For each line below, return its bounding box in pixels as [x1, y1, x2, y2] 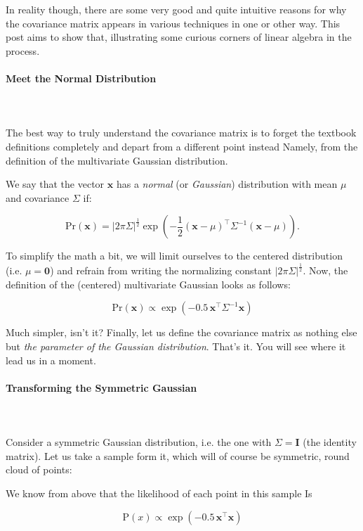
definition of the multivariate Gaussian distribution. [6, 153, 228, 167]
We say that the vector [6, 177, 105, 191]
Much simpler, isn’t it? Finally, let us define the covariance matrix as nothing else [6, 325, 357, 340]
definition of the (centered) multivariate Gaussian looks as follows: [6, 276, 291, 291]
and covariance [6, 190, 70, 205]
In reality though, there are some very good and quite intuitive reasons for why [6, 2, 347, 16]
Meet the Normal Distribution [6, 70, 157, 85]
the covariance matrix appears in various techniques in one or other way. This [6, 15, 341, 30]
